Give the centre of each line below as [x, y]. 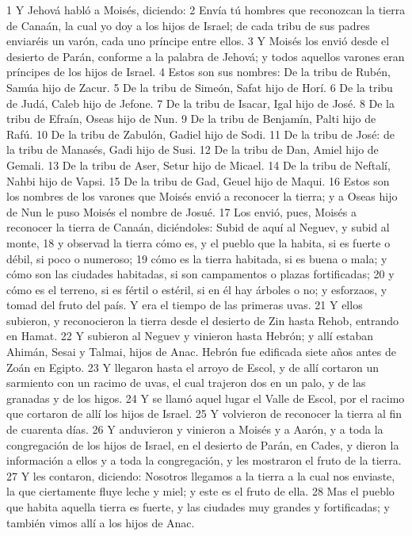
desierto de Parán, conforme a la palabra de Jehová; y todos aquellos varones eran [206, 56]
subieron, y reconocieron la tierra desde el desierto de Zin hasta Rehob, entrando [203, 320]
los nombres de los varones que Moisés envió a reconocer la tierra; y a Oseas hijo [202, 196]
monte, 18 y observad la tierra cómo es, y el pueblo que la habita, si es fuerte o [198, 242]
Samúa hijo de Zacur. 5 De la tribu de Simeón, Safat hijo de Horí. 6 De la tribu [200, 87]
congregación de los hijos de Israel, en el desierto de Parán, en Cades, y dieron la [203, 444]
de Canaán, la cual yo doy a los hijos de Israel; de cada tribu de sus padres [188, 25]
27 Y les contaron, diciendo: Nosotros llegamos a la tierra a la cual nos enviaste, [201, 475]
